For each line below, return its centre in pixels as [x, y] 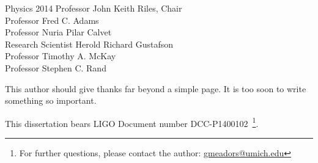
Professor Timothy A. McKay [61, 56]
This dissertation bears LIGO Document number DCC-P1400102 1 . [132, 122]
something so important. [51, 100]
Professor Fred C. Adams [52, 20]
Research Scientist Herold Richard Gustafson [89, 44]
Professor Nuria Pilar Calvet [58, 32]
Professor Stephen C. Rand [56, 67]
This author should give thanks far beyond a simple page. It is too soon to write [156, 88]
